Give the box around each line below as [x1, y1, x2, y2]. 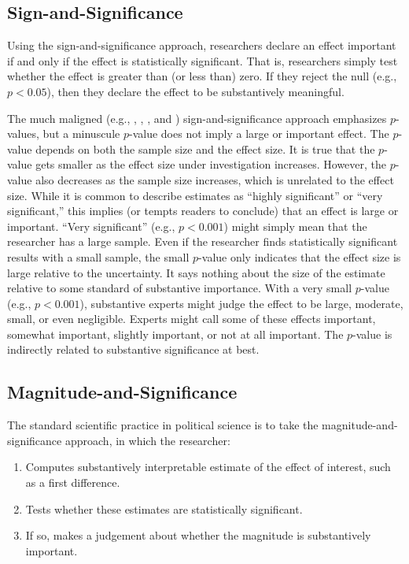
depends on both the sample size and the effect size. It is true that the [35, 140, 375, 157]
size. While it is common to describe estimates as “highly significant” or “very [7, 187, 383, 203]
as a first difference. [25, 474, 120, 491]
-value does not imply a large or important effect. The [128, 125, 389, 142]
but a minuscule [42, 125, 120, 142]
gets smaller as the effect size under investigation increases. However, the [35, 156, 387, 173]
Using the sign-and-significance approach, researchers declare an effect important [7, 37, 396, 54]
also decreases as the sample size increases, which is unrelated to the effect [35, 171, 394, 187]
